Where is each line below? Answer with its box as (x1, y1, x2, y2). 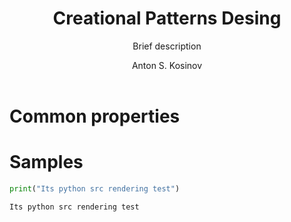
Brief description (132, 40, 202, 52)
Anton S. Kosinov (131, 59, 203, 71)
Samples (9, 151, 84, 174)
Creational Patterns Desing (52, 7, 282, 30)
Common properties (9, 105, 181, 127)
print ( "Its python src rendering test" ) (9, 183, 181, 194)
